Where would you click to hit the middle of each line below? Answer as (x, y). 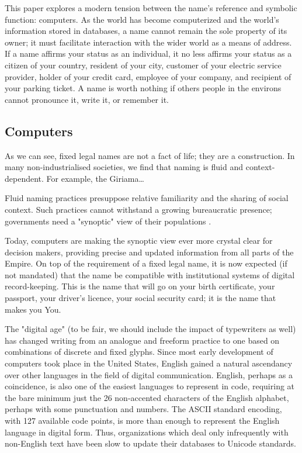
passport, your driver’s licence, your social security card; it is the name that (140, 298)
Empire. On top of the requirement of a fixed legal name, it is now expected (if (146, 263)
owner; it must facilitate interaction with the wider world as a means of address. (148, 42)
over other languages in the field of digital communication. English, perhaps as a (149, 374)
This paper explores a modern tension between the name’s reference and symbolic (151, 8)
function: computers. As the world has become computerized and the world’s (142, 19)
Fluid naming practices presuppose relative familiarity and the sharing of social (147, 198)
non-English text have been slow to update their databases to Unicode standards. (150, 443)
